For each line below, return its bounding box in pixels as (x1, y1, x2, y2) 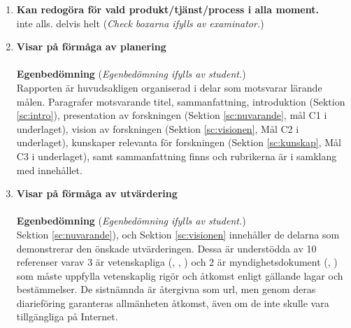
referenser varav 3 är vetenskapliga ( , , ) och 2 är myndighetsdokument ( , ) (16, 255, 338, 269)
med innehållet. (16, 162, 83, 177)
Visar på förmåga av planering (16, 39, 166, 54)
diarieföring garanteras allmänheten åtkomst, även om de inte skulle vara (16, 295, 329, 310)
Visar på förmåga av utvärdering (16, 186, 178, 201)
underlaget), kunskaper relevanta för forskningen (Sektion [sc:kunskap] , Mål (16, 135, 341, 150)
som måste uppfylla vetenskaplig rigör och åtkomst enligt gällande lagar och (16, 268, 343, 283)
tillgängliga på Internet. (16, 309, 118, 324)
